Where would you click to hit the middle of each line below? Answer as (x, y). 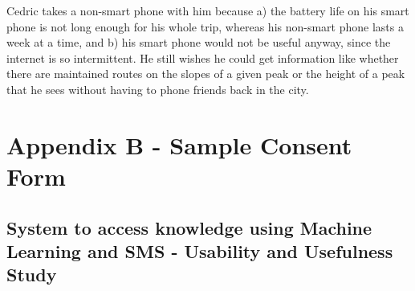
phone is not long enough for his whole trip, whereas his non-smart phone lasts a (205, 26)
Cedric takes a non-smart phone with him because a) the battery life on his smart (208, 10)
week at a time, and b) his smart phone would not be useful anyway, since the (199, 42)
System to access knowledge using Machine (189, 227)
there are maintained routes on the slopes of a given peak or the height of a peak (206, 74)
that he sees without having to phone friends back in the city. (158, 89)
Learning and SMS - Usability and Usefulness (200, 250)
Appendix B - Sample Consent (179, 144)
